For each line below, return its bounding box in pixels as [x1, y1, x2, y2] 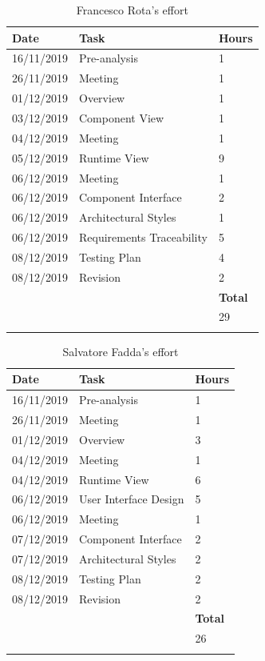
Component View [79, 109, 164, 126]
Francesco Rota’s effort [76, 2, 188, 18]
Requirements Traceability [79, 229, 208, 246]
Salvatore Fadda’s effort [62, 343, 179, 359]
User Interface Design [79, 491, 184, 507]
